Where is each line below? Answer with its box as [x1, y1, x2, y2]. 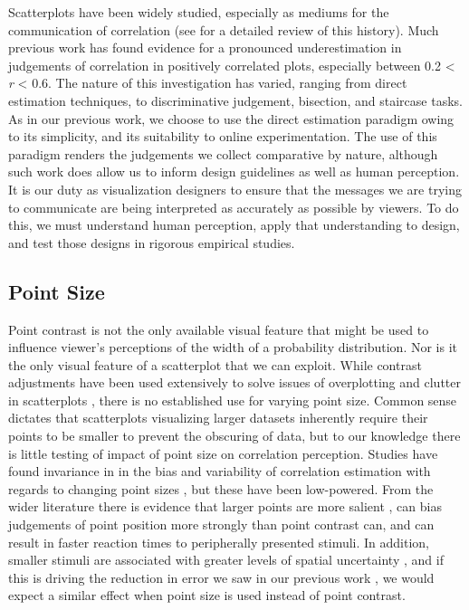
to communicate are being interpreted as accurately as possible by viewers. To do [8, 197, 459, 216]
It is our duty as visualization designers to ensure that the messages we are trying [8, 179, 462, 198]
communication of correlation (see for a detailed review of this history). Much [8, 20, 439, 39]
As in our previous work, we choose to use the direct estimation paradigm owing [8, 109, 455, 128]
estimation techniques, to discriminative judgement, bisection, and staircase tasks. [8, 91, 463, 110]
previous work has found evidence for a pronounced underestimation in [8, 38, 402, 57]
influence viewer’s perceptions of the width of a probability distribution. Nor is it [8, 338, 458, 357]
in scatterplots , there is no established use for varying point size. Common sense [8, 390, 457, 409]
